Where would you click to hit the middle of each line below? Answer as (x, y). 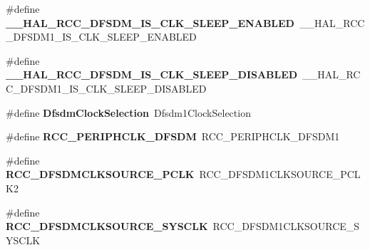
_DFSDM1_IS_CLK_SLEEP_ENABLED (101, 37)
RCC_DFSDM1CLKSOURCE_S (286, 226)
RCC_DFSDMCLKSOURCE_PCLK (100, 174)
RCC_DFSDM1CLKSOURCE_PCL (280, 174)
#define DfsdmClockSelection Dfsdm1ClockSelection (128, 112)
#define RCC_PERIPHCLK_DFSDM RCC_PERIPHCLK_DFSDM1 (173, 136)
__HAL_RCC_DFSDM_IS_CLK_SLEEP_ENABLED (150, 22)
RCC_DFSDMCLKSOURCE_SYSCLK (107, 226)
